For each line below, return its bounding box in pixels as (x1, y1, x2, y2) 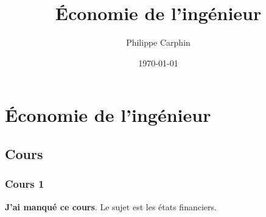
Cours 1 (5, 176, 44, 191)
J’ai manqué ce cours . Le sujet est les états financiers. (5, 200, 217, 213)
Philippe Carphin (126, 36, 191, 49)
